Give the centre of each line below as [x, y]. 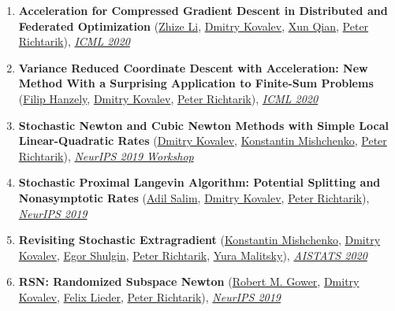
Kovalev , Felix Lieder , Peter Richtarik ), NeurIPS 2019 [150, 296]
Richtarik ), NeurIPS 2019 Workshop [106, 155]
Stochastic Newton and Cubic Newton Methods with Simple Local [203, 125]
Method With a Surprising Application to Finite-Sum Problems [196, 83]
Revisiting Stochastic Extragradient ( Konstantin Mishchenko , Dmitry [199, 240]
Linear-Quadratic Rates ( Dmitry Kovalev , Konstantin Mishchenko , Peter [203, 141]
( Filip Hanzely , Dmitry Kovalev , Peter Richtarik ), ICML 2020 [168, 98]
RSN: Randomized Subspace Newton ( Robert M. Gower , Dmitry [189, 281]
